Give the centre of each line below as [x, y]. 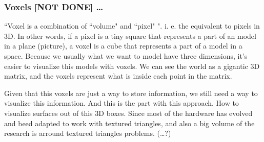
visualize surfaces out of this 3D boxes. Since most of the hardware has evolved [128, 113]
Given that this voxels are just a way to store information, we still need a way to [131, 93]
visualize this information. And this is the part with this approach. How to [121, 103]
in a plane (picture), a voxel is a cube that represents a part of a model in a [123, 46]
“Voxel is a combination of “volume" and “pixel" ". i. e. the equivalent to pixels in [132, 26]
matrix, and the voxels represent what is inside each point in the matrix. [118, 76]
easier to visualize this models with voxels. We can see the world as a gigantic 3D [132, 66]
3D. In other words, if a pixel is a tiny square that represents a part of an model [130, 35]
